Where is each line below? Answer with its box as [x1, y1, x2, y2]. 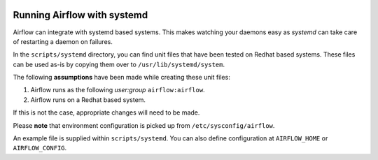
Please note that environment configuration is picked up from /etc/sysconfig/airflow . [13, 121, 275, 129]
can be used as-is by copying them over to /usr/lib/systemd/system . [13, 60, 225, 68]
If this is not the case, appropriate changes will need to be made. [13, 108, 200, 117]
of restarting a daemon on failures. [13, 37, 113, 45]
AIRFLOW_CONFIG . [13, 144, 67, 152]
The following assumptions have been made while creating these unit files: [13, 73, 230, 82]
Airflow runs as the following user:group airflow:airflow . [30, 86, 206, 94]
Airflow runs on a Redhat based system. [30, 95, 146, 104]
